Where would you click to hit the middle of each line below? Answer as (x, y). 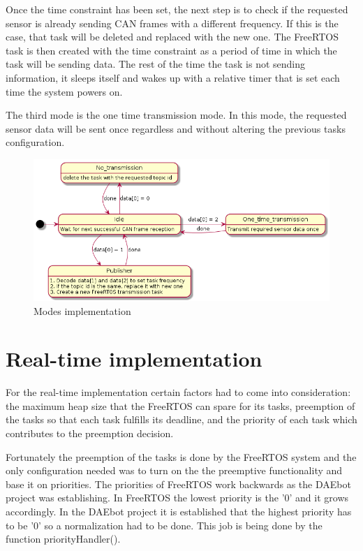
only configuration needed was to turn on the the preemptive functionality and (174, 470)
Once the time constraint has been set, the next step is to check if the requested (177, 9)
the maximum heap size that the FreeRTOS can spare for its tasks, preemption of (180, 405)
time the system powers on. (64, 91)
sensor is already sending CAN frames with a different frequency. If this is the (172, 23)
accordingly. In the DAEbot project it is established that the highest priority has (179, 511)
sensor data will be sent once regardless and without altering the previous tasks (176, 128)
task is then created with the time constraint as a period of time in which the (171, 50)
